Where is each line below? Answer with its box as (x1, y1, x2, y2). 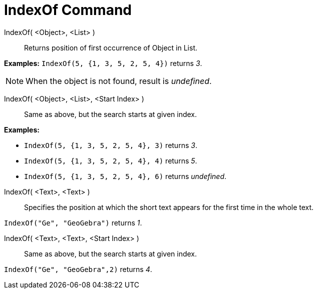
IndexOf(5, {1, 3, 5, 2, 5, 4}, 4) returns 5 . (24, 156, 197, 165)
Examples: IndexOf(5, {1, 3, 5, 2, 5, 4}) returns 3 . (4, 58, 202, 67)
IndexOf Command (4, 1, 132, 18)
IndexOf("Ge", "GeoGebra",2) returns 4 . (4, 264, 152, 273)
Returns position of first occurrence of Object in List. (24, 43, 197, 52)
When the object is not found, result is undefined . (26, 75, 212, 86)
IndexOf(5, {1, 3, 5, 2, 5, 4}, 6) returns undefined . (24, 171, 227, 180)
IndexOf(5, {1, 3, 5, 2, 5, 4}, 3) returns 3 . (24, 140, 197, 149)
